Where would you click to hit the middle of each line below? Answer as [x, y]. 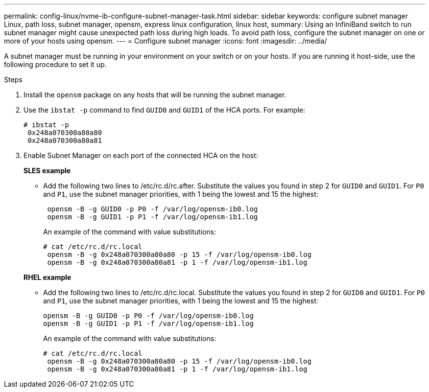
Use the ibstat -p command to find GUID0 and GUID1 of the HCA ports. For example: [164, 110]
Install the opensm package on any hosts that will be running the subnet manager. [155, 95]
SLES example [47, 171]
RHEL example [48, 277]
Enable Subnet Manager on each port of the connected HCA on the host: [141, 155]
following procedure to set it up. [55, 64]
